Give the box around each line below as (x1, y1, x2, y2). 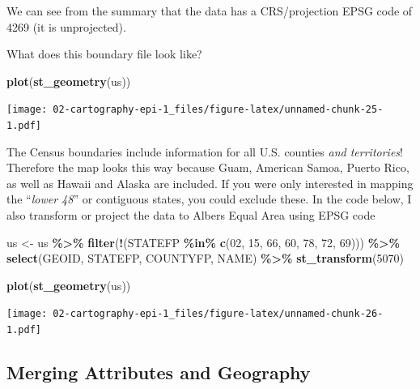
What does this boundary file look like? (6, 45, 202, 62)
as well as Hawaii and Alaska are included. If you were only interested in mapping (6, 174, 414, 191)
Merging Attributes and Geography (6, 360, 311, 385)
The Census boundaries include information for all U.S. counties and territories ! (6, 143, 403, 160)
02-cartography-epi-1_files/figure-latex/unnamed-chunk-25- (53, 104, 384, 116)
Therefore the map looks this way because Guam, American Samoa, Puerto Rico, (6, 159, 409, 176)
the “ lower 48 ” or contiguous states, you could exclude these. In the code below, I (6, 190, 412, 207)
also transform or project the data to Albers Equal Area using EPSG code (6, 207, 375, 224)
